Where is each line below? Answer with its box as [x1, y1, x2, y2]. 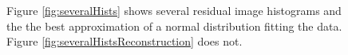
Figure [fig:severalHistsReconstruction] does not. [6, 33, 243, 49]
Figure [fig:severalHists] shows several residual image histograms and [6, 2, 342, 18]
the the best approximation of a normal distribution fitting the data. [6, 17, 342, 34]
